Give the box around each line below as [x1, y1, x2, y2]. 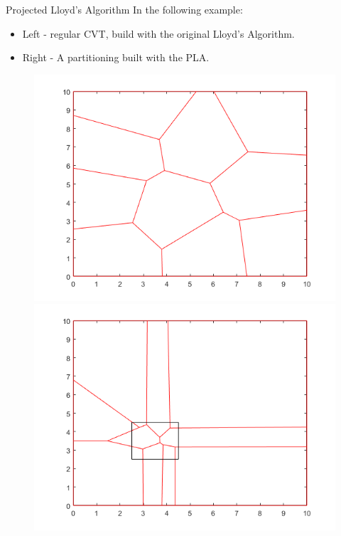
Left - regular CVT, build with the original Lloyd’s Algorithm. [22, 26, 295, 41]
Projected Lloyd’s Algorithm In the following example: [6, 2, 243, 16]
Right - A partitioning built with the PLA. [22, 50, 210, 65]
